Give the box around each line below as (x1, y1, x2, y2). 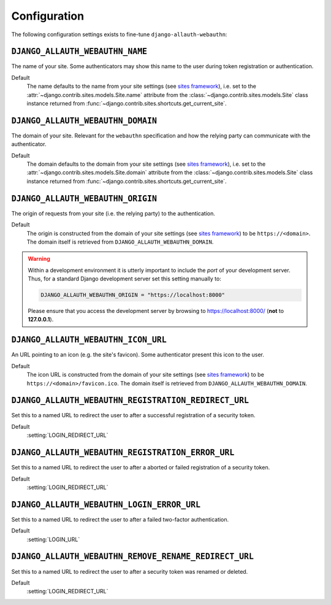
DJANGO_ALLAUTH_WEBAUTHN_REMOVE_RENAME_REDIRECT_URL (11, 552, 254, 561)
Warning (28, 255, 50, 263)
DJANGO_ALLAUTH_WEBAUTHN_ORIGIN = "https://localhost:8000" (40, 291, 226, 299)
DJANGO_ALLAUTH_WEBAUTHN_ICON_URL (11, 335, 167, 345)
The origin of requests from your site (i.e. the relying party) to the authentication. (11, 209, 216, 217)
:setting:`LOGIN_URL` (26, 536, 80, 543)
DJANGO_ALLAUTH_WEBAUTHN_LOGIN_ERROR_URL (11, 499, 201, 509)
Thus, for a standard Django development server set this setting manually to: (28, 275, 222, 282)
